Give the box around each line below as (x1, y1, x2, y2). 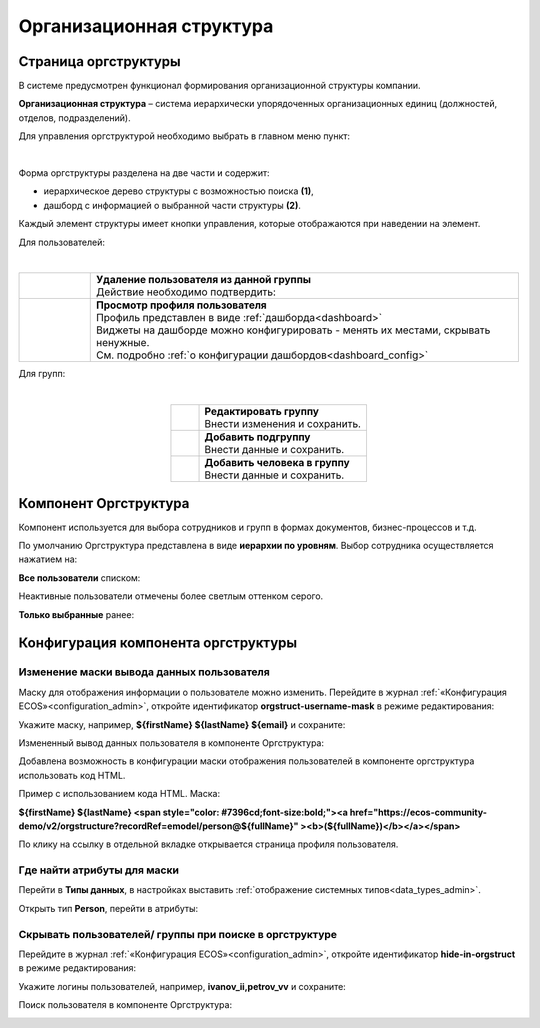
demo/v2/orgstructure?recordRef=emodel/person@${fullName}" (18, 820, 299, 832)
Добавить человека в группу (204, 456, 350, 470)
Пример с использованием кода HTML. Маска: (18, 788, 220, 800)
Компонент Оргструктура (18, 495, 190, 512)
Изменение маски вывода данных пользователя (18, 665, 270, 679)
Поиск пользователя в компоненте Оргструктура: (18, 999, 233, 1011)
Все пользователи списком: (18, 571, 141, 584)
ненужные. (95, 336, 150, 350)
